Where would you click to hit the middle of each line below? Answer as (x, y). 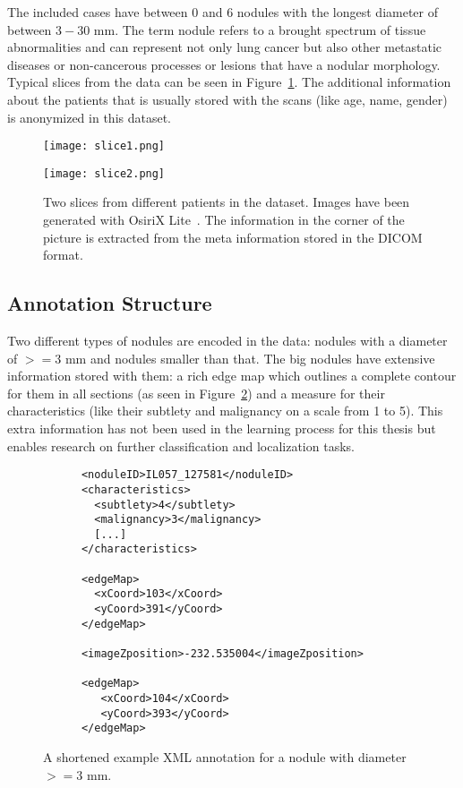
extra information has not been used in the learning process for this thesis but (222, 428)
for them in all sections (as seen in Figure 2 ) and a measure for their (196, 393)
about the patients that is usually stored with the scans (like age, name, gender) (227, 99)
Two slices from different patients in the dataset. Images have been (227, 202)
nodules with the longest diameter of (337, 12)
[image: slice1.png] (104, 146)
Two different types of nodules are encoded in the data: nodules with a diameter (227, 341)
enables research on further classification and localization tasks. (181, 445)
